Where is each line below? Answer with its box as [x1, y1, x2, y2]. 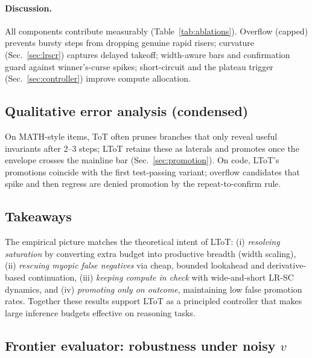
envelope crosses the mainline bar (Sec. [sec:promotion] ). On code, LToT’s [5, 154, 279, 166]
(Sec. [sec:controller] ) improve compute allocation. [5, 72, 191, 85]
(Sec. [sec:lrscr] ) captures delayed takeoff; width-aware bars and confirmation [5, 48, 290, 60]
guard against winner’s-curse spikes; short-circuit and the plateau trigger [5, 60, 273, 73]
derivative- [267, 259, 307, 272]
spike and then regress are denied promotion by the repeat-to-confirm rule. [5, 177, 281, 190]
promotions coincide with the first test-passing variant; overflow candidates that [5, 165, 301, 178]
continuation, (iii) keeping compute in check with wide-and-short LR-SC [28, 270, 294, 283]
